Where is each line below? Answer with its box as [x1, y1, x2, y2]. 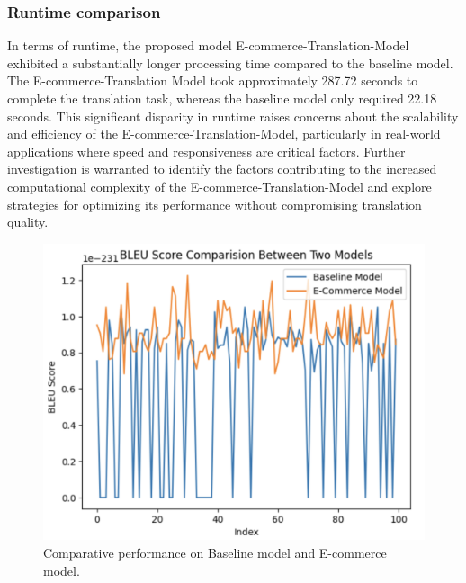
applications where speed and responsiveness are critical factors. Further [7, 141, 406, 160]
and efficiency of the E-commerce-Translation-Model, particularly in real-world [7, 124, 441, 143]
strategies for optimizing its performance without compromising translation [7, 194, 422, 213]
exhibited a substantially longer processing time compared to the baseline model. [7, 53, 453, 72]
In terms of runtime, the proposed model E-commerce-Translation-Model [7, 36, 409, 55]
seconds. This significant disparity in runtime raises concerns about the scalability [7, 106, 459, 125]
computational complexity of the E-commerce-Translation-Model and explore [7, 176, 432, 195]
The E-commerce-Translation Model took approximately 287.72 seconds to [7, 71, 418, 90]
